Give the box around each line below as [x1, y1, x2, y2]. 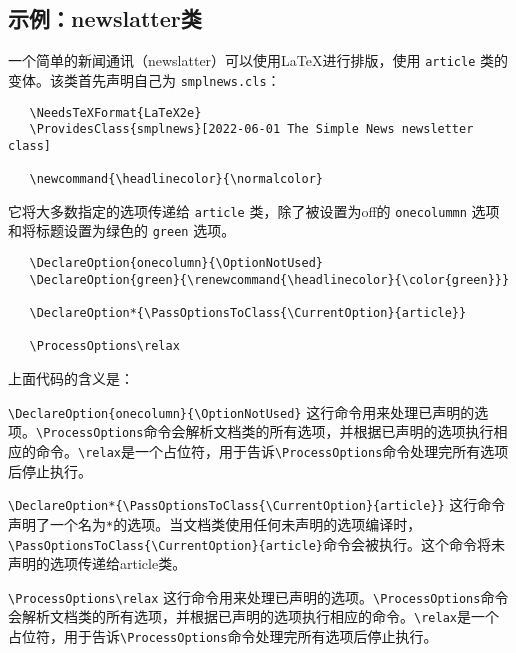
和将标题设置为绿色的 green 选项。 [8, 220, 236, 241]
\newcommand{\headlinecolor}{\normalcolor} [29, 172, 323, 187]
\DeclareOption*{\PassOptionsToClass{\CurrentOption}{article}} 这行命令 [8, 494, 506, 515]
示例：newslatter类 [8, 3, 202, 34]
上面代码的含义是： [8, 368, 134, 389]
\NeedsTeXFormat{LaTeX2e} [29, 105, 202, 120]
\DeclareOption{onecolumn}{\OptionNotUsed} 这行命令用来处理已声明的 [8, 401, 475, 422]
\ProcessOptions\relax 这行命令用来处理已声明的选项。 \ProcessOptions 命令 [8, 586, 509, 607]
